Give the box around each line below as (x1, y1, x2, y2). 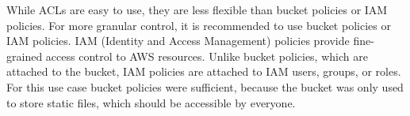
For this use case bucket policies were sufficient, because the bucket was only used (6, 78, 404, 95)
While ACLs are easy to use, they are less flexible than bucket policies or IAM (6, 2, 388, 17)
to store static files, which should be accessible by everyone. (6, 94, 296, 110)
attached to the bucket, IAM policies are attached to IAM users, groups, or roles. (6, 63, 401, 80)
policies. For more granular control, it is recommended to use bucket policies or (6, 17, 391, 33)
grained (6, 47, 43, 64)
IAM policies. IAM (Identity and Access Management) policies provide (6, 32, 350, 49)
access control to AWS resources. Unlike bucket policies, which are (45, 47, 368, 64)
